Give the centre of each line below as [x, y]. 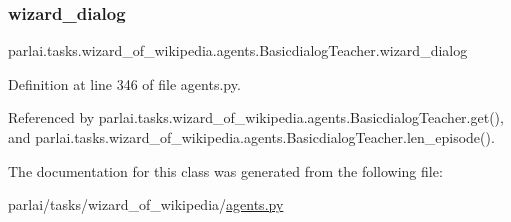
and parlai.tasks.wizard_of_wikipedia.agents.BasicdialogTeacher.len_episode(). [251, 137]
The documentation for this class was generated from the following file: [225, 170]
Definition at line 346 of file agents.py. [124, 83]
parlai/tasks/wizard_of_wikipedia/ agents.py [146, 204]
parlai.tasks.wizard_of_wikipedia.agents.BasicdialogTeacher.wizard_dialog [238, 50]
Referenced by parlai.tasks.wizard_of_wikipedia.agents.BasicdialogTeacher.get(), [256, 117]
